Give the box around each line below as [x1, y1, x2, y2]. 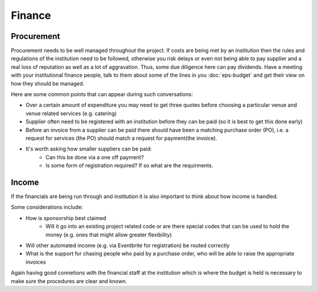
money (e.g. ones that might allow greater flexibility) [45, 231, 172, 238]
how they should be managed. [11, 80, 85, 87]
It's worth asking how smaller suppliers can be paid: [25, 145, 153, 153]
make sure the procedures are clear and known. [11, 277, 128, 284]
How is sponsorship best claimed [25, 214, 107, 221]
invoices [25, 258, 47, 265]
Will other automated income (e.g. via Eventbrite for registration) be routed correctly [25, 242, 230, 249]
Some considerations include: [11, 204, 84, 211]
